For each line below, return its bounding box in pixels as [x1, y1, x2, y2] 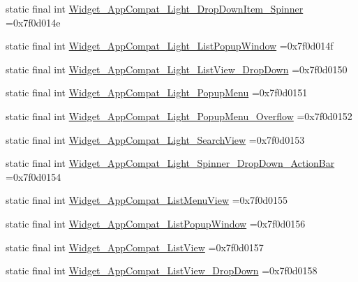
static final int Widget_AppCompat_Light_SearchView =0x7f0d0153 [6, 132, 305, 147]
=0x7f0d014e [6, 15, 61, 29]
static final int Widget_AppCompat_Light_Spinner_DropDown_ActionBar [6, 156, 335, 170]
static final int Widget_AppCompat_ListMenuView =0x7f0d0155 [6, 193, 288, 207]
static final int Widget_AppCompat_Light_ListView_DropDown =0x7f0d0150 [6, 61, 348, 76]
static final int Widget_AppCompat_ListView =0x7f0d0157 [6, 239, 264, 254]
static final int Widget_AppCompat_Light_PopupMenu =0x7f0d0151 [6, 85, 308, 100]
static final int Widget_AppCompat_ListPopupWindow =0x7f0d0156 [6, 216, 306, 230]
